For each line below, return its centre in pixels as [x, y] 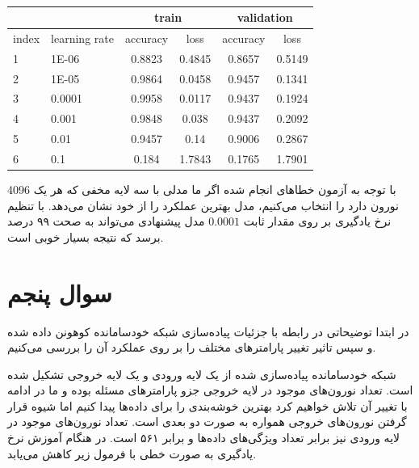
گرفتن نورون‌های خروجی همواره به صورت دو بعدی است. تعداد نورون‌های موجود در [207, 422]
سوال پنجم [60, 292]
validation [265, 17]
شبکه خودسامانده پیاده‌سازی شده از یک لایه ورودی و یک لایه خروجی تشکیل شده [202, 374]
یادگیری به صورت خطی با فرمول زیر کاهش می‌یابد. [132, 453]
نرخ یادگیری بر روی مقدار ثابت [317, 221]
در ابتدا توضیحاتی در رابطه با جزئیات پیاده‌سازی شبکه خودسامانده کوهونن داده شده [208, 331]
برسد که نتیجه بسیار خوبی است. [86, 236]
